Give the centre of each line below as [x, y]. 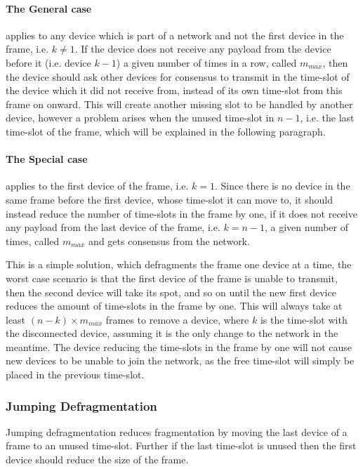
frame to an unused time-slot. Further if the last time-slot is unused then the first [181, 445]
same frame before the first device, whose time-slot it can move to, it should [169, 199]
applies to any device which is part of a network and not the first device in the [175, 35]
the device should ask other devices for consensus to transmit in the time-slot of [178, 76]
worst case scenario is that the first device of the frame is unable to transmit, [172, 278]
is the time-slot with [304, 319]
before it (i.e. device [48, 62]
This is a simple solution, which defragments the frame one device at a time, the [179, 264]
